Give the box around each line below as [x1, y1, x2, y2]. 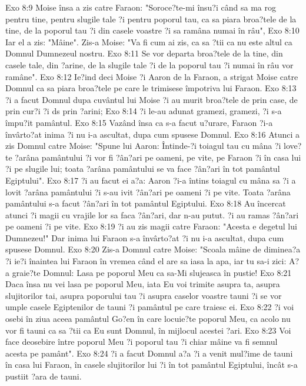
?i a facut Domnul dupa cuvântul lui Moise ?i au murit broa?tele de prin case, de [5, 93, 298, 105]
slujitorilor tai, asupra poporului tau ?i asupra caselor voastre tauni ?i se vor [5, 289, 282, 301]
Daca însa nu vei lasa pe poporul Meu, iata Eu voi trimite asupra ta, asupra [5, 278, 280, 290]
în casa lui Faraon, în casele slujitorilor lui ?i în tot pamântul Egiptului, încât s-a [5, 358, 298, 371]
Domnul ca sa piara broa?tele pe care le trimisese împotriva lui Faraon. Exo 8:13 [5, 82, 297, 94]
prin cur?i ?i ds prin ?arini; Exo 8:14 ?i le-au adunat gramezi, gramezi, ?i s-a [5, 105, 282, 117]
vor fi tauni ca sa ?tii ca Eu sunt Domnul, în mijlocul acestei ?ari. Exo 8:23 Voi [5, 324, 291, 336]
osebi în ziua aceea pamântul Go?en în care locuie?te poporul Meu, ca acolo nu [5, 312, 291, 325]
